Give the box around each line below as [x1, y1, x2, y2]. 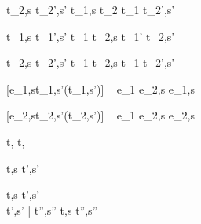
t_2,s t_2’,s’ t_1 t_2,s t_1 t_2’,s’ [6, 54, 175, 71]
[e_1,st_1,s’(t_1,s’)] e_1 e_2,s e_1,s [6, 80, 195, 97]
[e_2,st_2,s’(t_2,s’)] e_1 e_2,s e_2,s [6, 107, 195, 123]
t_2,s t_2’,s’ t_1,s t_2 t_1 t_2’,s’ [6, 2, 175, 17]
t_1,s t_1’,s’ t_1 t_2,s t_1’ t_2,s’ [6, 28, 175, 44]
